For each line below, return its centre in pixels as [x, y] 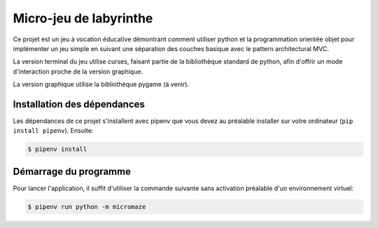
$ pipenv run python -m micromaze [87, 207]
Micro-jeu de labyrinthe [83, 18]
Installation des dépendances [79, 104]
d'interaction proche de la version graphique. [78, 71]
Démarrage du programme [72, 171]
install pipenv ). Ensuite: [53, 131]
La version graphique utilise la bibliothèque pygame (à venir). [101, 85]
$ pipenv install [57, 149]
